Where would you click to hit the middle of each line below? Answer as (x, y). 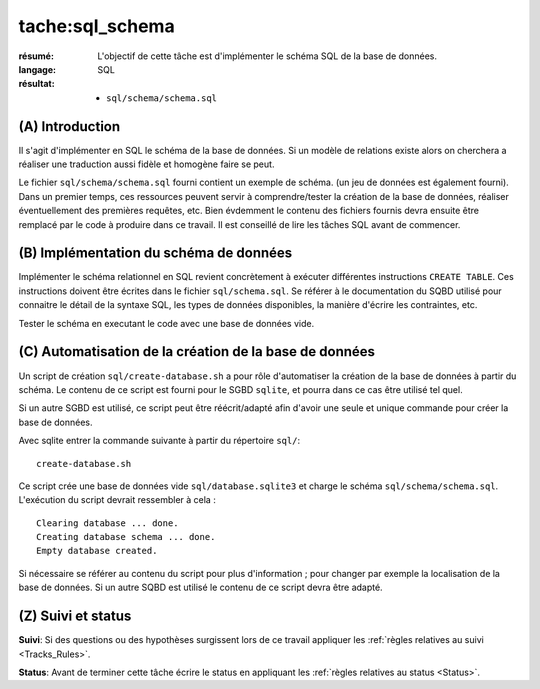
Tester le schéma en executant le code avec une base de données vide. (166, 323)
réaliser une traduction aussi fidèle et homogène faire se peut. (146, 164)
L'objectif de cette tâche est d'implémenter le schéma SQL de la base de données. (267, 56)
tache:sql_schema (96, 26)
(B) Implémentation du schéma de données (155, 253)
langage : (37, 69)
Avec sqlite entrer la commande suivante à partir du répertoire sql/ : (159, 441)
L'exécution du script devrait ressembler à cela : (117, 500)
